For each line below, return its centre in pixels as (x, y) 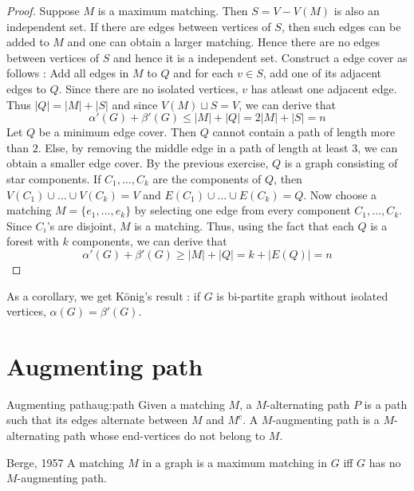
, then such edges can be (341, 26)
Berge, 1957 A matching (65, 462)
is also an (357, 10)
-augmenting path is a (326, 420)
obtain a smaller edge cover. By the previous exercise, (138, 163)
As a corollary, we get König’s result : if (103, 295)
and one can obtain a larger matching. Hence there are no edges (224, 42)
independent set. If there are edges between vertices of (139, 26)
